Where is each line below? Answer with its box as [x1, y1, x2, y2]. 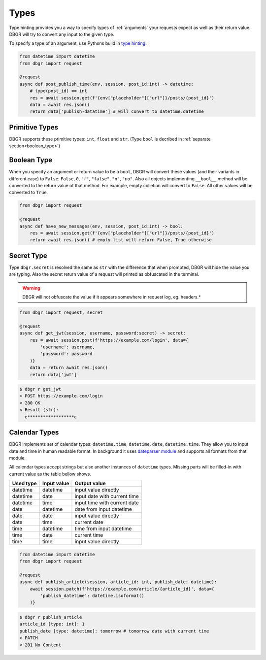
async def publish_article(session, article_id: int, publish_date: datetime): [19, 579, 217, 585]
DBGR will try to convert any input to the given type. [9, 31, 115, 37]
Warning [22, 285, 40, 291]
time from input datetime [74, 525, 132, 532]
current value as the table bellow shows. [9, 471, 91, 477]
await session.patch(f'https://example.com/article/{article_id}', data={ [30, 586, 214, 592]
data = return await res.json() [30, 365, 108, 370]
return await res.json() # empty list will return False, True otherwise [30, 237, 212, 243]
